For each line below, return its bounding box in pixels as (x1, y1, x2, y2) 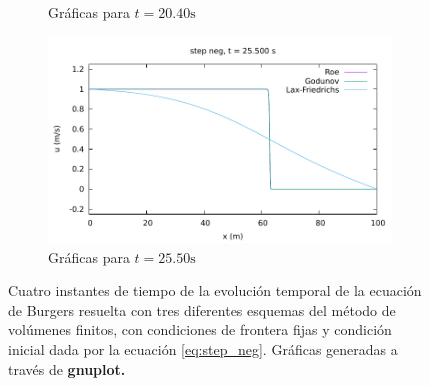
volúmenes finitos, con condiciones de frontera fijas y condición (8, 319, 392, 340)
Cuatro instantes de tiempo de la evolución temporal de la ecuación (8, 280, 422, 301)
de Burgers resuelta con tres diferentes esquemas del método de (8, 299, 396, 320)
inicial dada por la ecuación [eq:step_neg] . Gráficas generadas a (8, 338, 398, 359)
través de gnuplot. (8, 358, 126, 379)
